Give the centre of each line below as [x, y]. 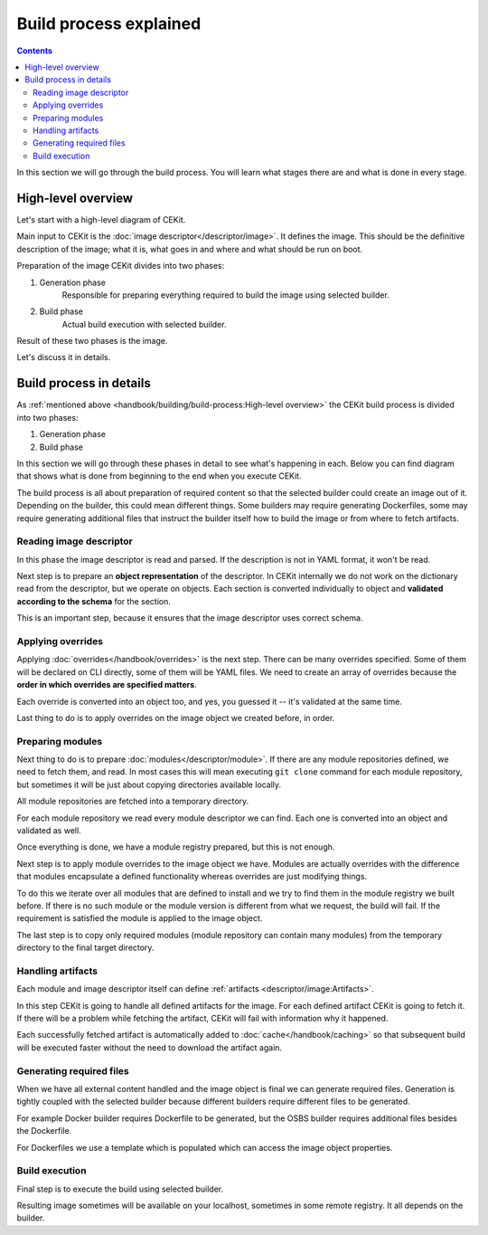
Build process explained [109, 24]
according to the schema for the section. [94, 601]
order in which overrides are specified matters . [107, 685]
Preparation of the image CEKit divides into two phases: [121, 266]
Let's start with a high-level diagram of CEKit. [101, 219]
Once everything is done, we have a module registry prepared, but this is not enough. [176, 847]
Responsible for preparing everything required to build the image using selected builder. [226, 295]
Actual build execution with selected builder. [144, 324]
